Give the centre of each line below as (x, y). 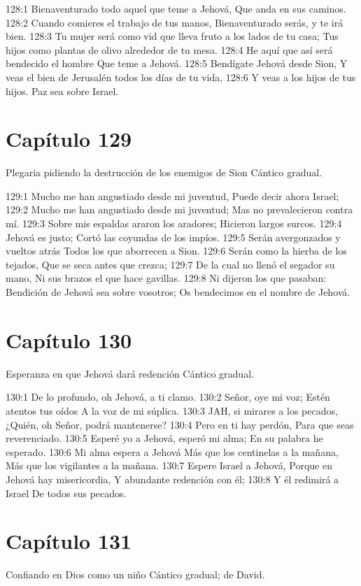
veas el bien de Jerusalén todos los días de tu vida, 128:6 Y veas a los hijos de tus (181, 77)
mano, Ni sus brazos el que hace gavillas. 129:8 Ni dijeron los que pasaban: (166, 278)
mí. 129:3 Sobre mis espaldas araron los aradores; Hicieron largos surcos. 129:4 (174, 223)
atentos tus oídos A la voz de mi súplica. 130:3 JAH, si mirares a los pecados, (172, 410)
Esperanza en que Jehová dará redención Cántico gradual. (130, 373)
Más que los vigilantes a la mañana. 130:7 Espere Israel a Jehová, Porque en (169, 465)
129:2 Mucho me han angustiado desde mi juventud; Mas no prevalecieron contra (179, 209)
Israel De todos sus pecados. (66, 493)
